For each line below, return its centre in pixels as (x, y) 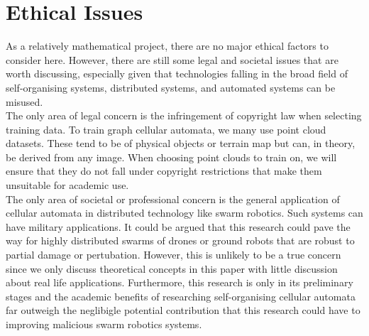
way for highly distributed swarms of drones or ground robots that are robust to (180, 240)
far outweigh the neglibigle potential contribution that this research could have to (183, 310)
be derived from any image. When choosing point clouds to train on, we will (171, 157)
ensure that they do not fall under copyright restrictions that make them (164, 171)
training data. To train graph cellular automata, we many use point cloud (166, 129)
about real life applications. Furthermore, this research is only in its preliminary (180, 282)
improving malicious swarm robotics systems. (104, 324)
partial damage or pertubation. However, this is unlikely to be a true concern (174, 255)
